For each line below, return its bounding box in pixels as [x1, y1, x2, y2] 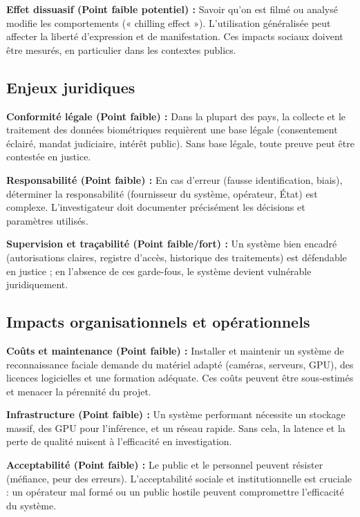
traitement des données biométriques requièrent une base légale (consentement [6, 122, 338, 137]
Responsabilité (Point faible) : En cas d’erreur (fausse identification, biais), [6, 172, 343, 187]
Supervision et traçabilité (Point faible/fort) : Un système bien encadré [6, 236, 337, 251]
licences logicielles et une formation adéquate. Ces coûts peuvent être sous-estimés [6, 370, 354, 385]
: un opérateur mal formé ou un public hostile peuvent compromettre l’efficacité [6, 485, 344, 499]
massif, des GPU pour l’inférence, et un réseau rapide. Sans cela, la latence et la [6, 420, 345, 435]
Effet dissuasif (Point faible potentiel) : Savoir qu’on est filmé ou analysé [6, 2, 338, 16]
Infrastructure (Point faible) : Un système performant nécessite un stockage [6, 407, 345, 422]
